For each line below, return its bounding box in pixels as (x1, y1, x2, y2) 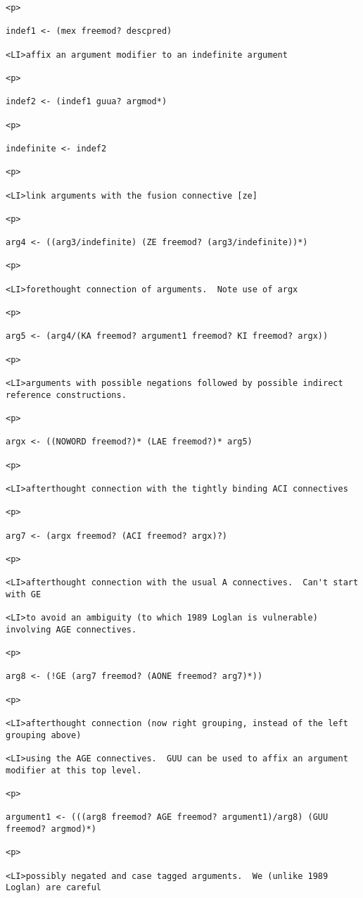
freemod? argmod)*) (6, 823, 96, 834)
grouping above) (6, 730, 82, 740)
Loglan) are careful (6, 883, 102, 893)
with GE (6, 589, 42, 599)
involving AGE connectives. (6, 624, 137, 635)
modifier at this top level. (6, 765, 142, 775)
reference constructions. (6, 389, 127, 400)
